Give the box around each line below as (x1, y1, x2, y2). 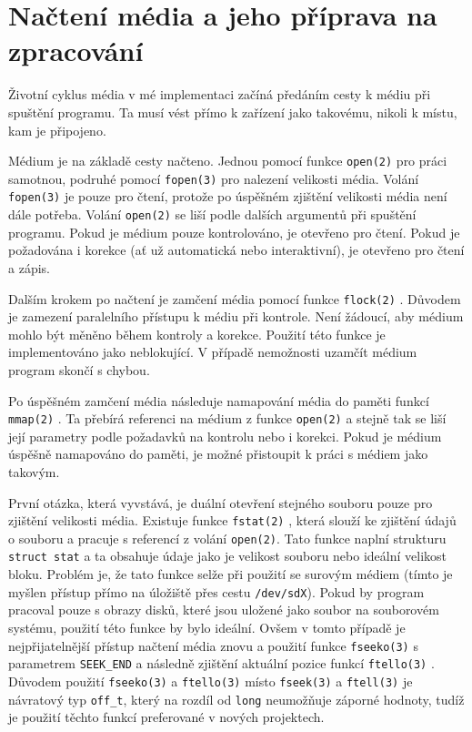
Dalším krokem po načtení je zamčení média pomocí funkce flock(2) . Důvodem (8, 289, 461, 308)
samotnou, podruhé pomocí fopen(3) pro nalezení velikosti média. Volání (8, 168, 419, 188)
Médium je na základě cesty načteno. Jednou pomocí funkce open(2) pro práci (8, 151, 447, 170)
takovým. (8, 462, 60, 481)
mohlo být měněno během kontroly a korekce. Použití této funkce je (8, 324, 386, 343)
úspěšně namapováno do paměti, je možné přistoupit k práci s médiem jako (8, 444, 428, 463)
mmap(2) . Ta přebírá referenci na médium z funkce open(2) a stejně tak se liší (8, 409, 447, 428)
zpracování (8, 32, 144, 69)
